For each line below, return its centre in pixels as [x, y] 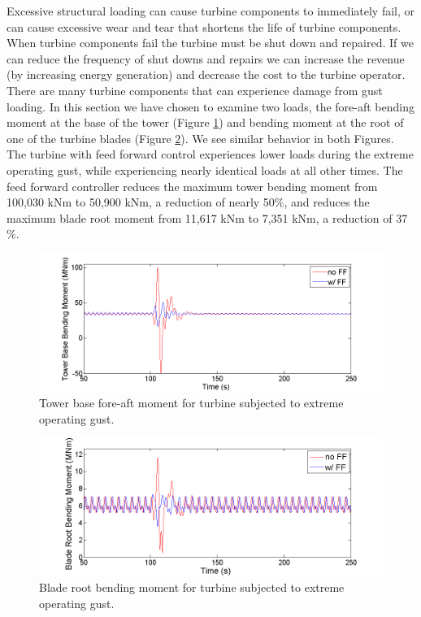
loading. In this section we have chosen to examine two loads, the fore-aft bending [210, 106]
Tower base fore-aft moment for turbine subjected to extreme [191, 403]
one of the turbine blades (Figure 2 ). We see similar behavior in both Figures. [200, 138]
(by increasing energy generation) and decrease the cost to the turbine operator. [206, 74]
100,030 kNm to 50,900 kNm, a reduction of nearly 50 [141, 202]
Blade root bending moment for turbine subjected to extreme [192, 587]
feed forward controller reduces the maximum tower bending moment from [192, 186]
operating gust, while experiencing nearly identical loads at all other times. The [205, 169]
